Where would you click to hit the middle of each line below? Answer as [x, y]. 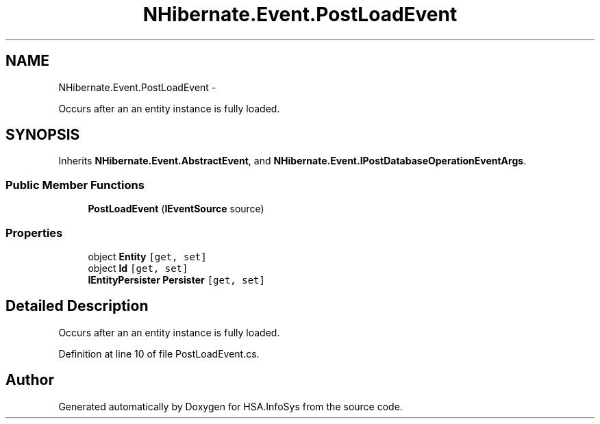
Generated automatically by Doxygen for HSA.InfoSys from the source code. [230, 406]
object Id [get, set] [138, 268]
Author [30, 380]
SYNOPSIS [43, 135]
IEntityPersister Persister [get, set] [176, 279]
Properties [34, 233]
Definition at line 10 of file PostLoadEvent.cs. [159, 353]
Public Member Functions [75, 185]
